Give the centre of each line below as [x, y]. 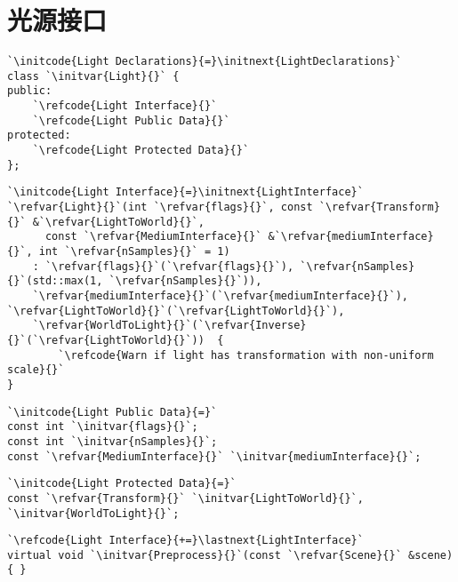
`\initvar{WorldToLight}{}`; [93, 513]
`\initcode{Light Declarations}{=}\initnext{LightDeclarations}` [205, 62]
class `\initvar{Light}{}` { [93, 76]
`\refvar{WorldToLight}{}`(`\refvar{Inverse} [169, 326]
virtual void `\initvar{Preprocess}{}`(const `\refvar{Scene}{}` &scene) [230, 555]
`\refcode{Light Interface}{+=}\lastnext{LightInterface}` [185, 541]
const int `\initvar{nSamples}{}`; [112, 441]
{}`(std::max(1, [55, 281]
